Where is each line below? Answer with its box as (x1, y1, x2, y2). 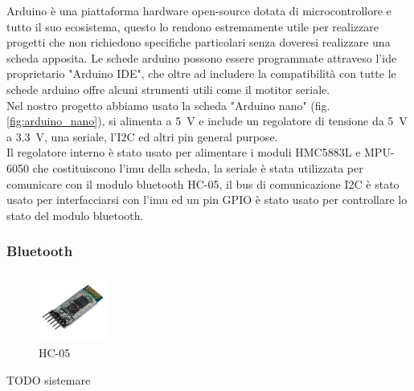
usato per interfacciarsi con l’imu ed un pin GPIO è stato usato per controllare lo (6, 191, 408, 208)
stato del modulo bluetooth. (6, 206, 144, 223)
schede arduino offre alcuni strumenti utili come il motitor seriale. (6, 80, 330, 97)
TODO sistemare (6, 371, 91, 388)
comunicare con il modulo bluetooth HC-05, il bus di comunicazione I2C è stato (6, 175, 400, 192)
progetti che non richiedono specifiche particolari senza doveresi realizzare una (6, 34, 391, 51)
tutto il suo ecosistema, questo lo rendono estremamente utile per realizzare (6, 18, 379, 35)
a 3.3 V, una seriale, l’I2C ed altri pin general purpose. (6, 128, 278, 145)
